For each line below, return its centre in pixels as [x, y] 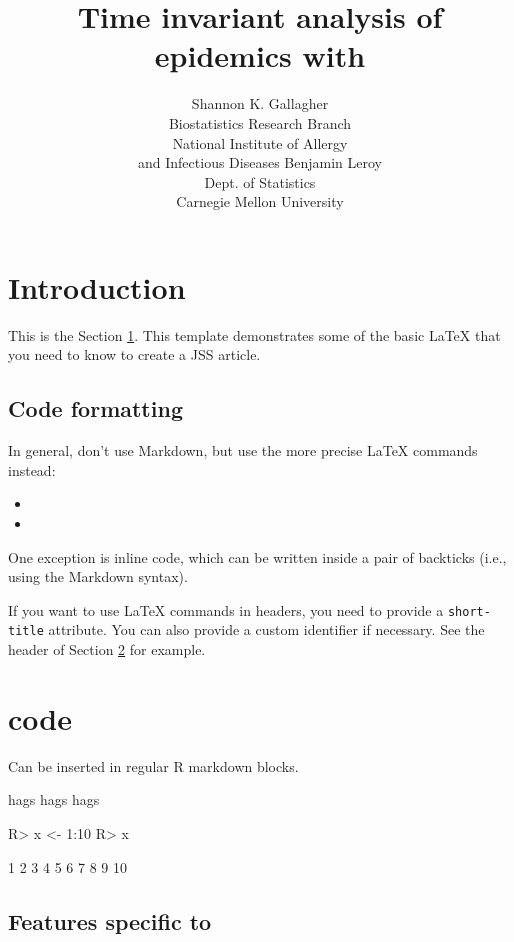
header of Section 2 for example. [107, 649]
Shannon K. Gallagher [260, 103]
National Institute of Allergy [260, 142]
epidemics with [260, 55]
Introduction [97, 286]
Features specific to [110, 920]
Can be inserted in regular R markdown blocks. [153, 765]
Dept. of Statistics [260, 181]
